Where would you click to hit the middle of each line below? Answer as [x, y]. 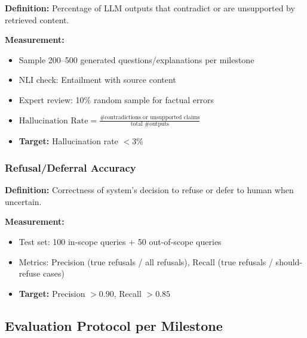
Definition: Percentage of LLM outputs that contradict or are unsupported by [150, 8]
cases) [53, 273]
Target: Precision [52, 293]
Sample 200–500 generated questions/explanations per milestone [136, 59]
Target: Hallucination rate [68, 141]
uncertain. [23, 201]
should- [289, 261]
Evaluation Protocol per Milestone [114, 325]
